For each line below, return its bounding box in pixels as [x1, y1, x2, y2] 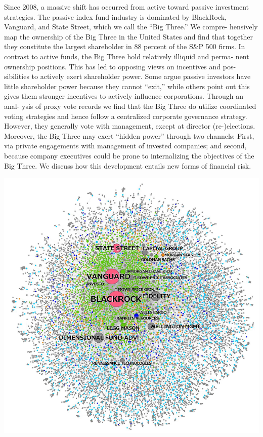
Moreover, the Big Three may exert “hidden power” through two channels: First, [4, 130, 254, 141]
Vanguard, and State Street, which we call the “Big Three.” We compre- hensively [4, 21, 258, 32]
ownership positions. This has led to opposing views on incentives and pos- [4, 61, 236, 71]
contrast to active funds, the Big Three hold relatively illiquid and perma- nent [4, 51, 249, 61]
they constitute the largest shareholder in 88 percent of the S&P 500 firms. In [4, 41, 245, 52]
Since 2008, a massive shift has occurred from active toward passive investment [4, 2, 249, 12]
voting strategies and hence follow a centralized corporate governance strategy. [4, 110, 247, 121]
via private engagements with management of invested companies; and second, [4, 140, 247, 151]
